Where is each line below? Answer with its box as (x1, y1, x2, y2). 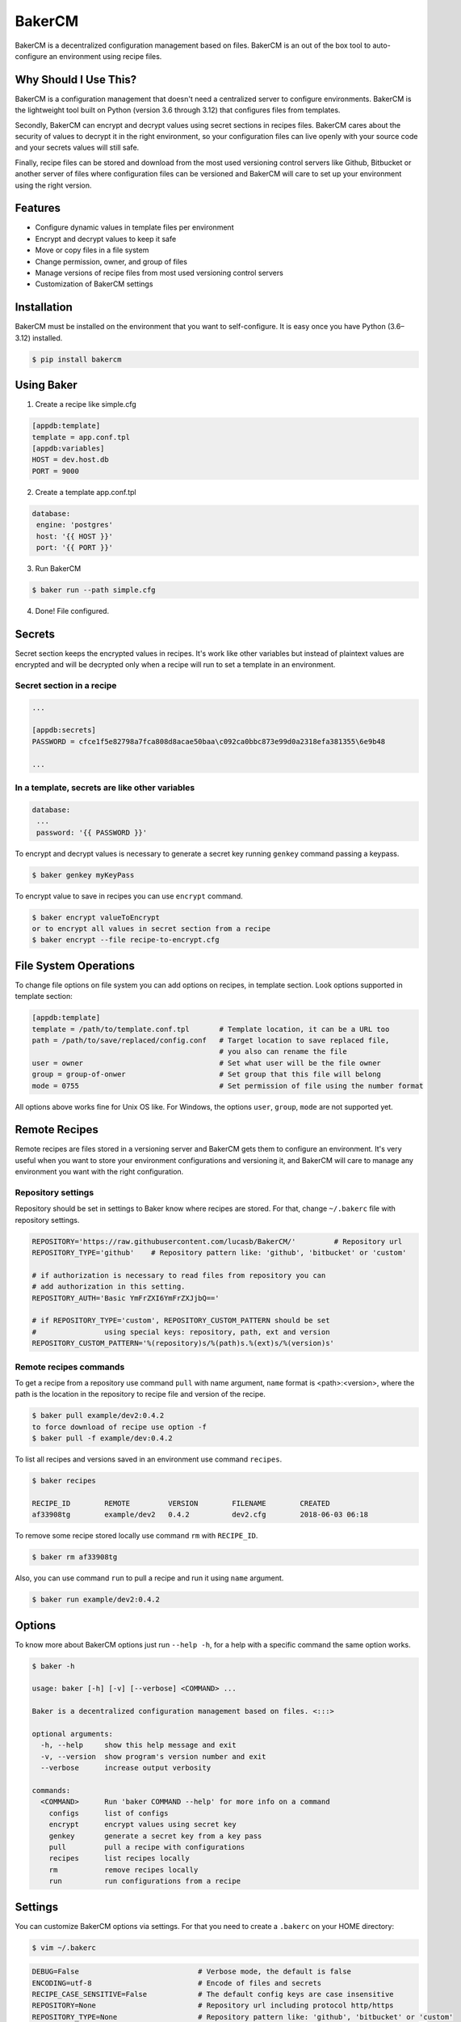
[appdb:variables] (31, 443, 105, 453)
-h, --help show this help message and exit (40, 1741, 237, 1750)
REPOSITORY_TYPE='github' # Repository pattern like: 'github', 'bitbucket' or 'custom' (31, 1248, 407, 1258)
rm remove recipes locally (48, 1865, 199, 1874)
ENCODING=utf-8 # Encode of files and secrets (31, 1978, 322, 1987)
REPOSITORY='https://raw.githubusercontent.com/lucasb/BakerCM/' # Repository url (31, 1237, 403, 1246)
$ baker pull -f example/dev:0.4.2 (31, 1434, 173, 1443)
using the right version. (15, 180, 92, 190)
